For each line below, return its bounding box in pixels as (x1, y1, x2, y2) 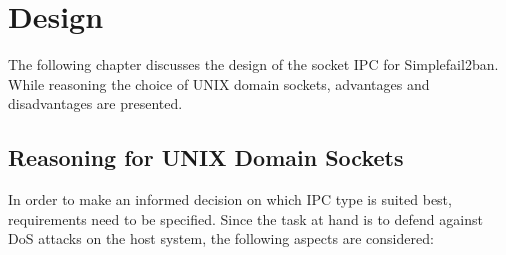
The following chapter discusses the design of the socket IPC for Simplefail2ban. (8, 54, 499, 75)
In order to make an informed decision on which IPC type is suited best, (8, 189, 452, 210)
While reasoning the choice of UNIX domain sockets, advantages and (8, 73, 430, 94)
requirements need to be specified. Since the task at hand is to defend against (8, 208, 483, 229)
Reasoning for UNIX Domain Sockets (8, 142, 404, 173)
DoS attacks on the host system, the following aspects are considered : (8, 228, 434, 249)
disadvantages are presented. (8, 93, 183, 114)
